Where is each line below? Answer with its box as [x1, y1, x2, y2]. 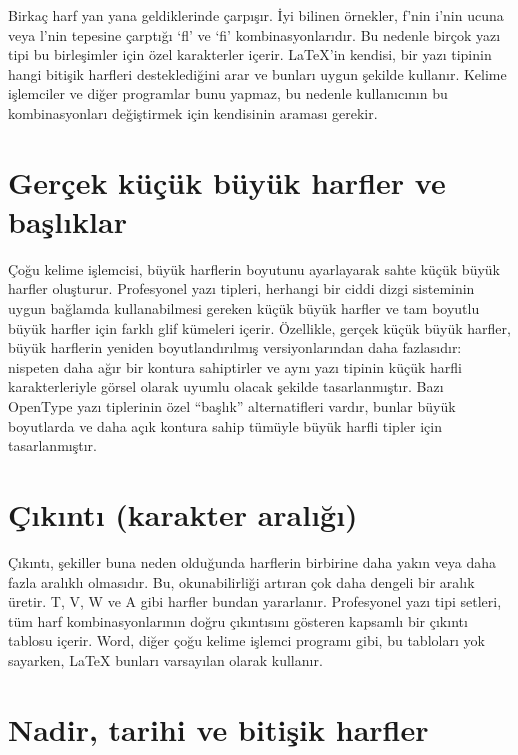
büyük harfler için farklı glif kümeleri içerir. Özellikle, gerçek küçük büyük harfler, [8, 317, 511, 338]
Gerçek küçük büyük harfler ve [8, 161, 446, 202]
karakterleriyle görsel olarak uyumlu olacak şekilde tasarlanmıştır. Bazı [8, 376, 444, 397]
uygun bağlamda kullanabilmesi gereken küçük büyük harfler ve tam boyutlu [8, 298, 480, 319]
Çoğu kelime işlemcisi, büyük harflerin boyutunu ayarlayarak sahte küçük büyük [8, 258, 500, 279]
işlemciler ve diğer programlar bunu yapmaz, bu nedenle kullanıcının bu [8, 83, 448, 104]
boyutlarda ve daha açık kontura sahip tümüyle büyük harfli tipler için [8, 415, 442, 436]
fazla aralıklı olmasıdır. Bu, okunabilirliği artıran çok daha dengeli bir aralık [8, 571, 475, 592]
